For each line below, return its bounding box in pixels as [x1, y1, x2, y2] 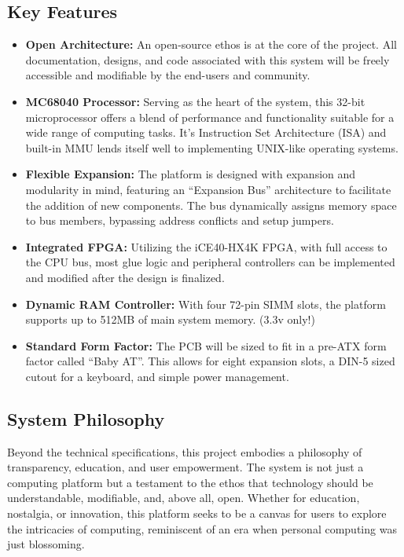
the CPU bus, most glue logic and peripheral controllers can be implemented [25, 254, 395, 270]
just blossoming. [7, 536, 85, 552]
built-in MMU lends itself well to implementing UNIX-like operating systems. [25, 139, 398, 156]
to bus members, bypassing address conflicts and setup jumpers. [25, 212, 334, 229]
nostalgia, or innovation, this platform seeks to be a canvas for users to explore [7, 505, 387, 522]
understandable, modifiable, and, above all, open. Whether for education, [7, 489, 360, 506]
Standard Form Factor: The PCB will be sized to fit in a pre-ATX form [25, 337, 387, 354]
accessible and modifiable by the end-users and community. [25, 67, 310, 83]
